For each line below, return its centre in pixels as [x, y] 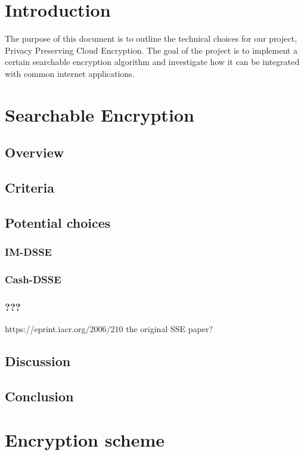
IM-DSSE [28, 252]
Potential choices [58, 222]
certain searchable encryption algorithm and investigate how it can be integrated [152, 62]
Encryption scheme [85, 440]
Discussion [38, 361]
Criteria [30, 188]
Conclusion [39, 396]
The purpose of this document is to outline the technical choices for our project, [151, 38]
